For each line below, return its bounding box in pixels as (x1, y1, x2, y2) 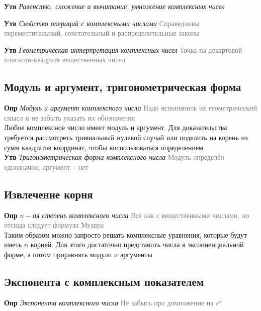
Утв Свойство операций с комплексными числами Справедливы (4, 18, 200, 28)
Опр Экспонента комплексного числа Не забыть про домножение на (4, 297, 214, 307)
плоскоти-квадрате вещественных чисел (4, 54, 125, 65)
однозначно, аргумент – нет (4, 161, 89, 172)
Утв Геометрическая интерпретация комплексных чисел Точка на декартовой (4, 44, 242, 55)
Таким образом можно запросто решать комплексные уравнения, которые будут (4, 229, 247, 240)
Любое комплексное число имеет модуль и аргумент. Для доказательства (4, 122, 227, 133)
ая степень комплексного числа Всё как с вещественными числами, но (32, 210, 249, 220)
